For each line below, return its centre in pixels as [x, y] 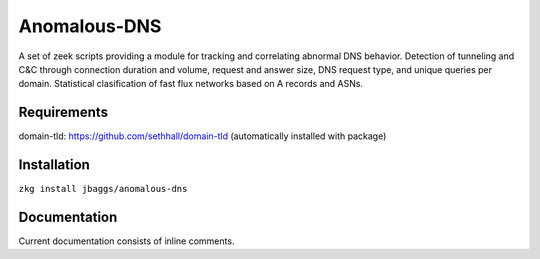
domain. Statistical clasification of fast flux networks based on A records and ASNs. [191, 84]
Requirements [63, 112]
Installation [54, 165]
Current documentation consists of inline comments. [126, 241]
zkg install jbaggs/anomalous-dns [103, 189]
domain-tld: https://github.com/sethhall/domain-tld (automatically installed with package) [202, 136]
